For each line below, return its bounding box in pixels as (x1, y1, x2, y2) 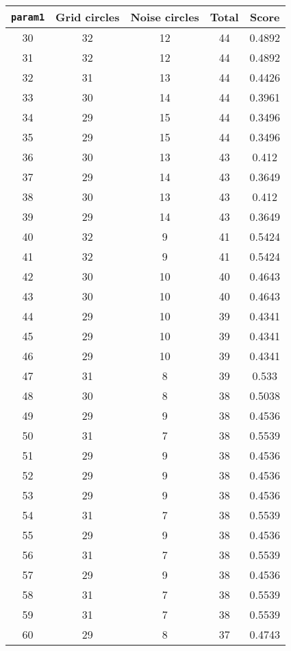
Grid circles (55, 9, 120, 25)
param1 (11, 11, 45, 23)
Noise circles (130, 9, 199, 25)
